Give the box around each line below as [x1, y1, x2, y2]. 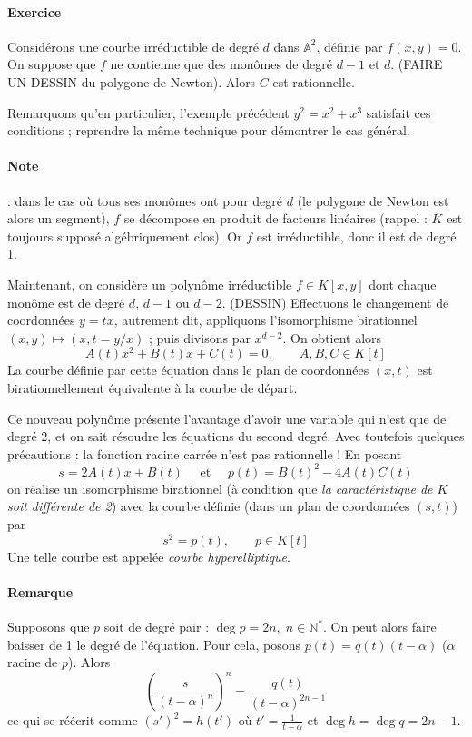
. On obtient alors [282, 328, 382, 347]
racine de [7, 653, 58, 672]
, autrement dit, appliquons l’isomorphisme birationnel [113, 310, 418, 329]
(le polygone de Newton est [297, 191, 449, 210]
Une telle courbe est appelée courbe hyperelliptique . [7, 546, 290, 565]
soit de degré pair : [103, 617, 210, 636]
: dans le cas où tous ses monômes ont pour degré [7, 191, 283, 210]
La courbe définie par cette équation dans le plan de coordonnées [7, 360, 369, 379]
